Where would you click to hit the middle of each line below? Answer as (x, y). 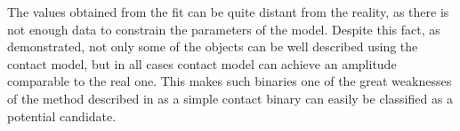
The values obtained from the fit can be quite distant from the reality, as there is (228, 12)
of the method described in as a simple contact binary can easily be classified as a (230, 98)
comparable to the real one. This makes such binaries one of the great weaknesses (230, 81)
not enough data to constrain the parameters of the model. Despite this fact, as (224, 29)
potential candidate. (62, 116)
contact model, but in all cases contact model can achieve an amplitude (202, 63)
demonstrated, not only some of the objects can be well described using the (213, 46)
